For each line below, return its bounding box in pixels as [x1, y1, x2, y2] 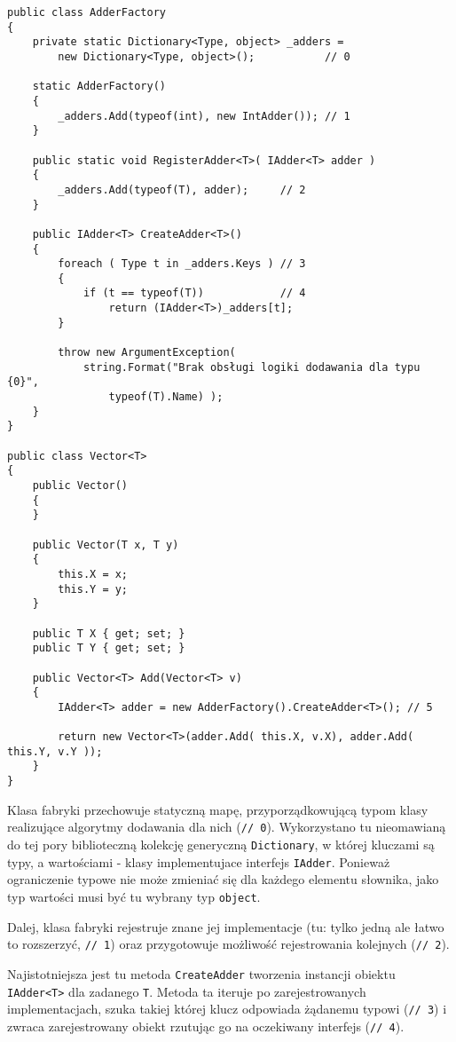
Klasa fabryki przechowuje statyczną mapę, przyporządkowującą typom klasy [7, 800, 428, 818]
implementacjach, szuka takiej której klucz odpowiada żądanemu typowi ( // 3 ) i [7, 999, 447, 1018]
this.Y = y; [58, 582, 129, 596]
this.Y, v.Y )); [7, 745, 103, 758]
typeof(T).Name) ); [108, 391, 224, 404]
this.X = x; [58, 567, 129, 580]
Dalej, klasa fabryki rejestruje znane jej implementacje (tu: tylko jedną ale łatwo [7, 917, 444, 935]
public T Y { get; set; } [32, 642, 185, 655]
